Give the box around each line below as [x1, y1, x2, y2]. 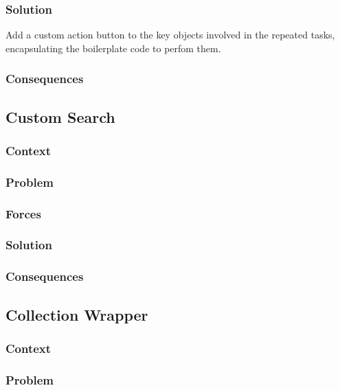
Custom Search [5, 106, 115, 127]
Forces [5, 205, 41, 222]
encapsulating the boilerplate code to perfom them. [5, 41, 221, 55]
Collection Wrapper [5, 303, 148, 325]
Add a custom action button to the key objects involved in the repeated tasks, [5, 27, 335, 42]
